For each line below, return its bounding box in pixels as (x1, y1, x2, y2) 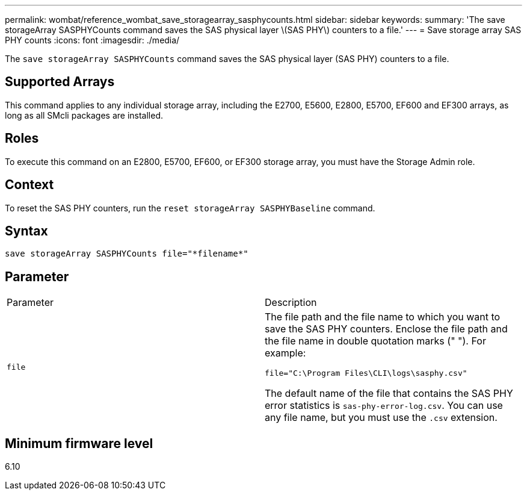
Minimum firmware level (5, 435, 153, 451)
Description (265, 296, 317, 309)
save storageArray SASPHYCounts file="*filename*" (5, 249, 248, 259)
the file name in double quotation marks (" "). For (265, 335, 486, 347)
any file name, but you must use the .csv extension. (265, 411, 498, 424)
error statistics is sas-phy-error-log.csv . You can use (265, 399, 503, 412)
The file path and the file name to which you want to (265, 311, 501, 323)
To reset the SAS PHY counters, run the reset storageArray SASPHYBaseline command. (5, 202, 375, 213)
